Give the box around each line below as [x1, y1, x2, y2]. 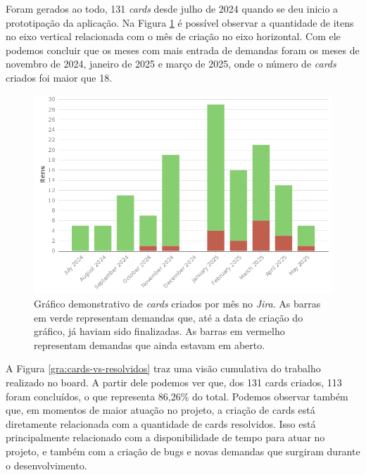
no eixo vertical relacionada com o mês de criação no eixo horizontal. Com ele [6, 29, 341, 44]
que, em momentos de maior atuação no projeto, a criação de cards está [6, 403, 315, 417]
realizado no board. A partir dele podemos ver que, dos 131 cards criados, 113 [6, 374, 342, 389]
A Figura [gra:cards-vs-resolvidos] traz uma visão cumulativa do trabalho [6, 361, 321, 376]
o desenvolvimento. [6, 457, 87, 472]
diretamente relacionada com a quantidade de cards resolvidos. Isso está [6, 416, 316, 431]
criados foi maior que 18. [6, 70, 113, 84]
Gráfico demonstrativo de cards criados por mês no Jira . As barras [34, 296, 321, 311]
